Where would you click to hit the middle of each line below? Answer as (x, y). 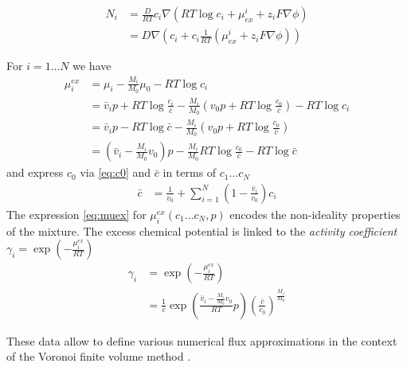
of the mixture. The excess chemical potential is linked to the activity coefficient (202, 230)
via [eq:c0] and (115, 172)
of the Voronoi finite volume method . (99, 356)
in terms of (190, 172)
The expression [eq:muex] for (76, 214)
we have (92, 66)
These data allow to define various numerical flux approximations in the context (202, 340)
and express (35, 172)
